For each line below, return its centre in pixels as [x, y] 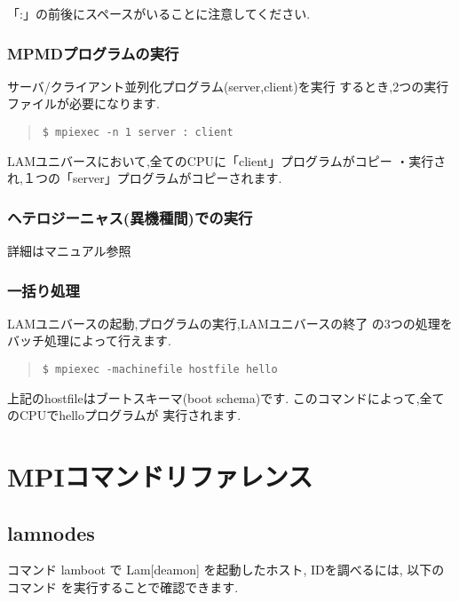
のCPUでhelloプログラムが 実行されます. [124, 415]
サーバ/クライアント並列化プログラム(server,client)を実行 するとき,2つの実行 [228, 86]
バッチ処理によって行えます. [89, 341]
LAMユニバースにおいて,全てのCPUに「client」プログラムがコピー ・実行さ [227, 160]
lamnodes [51, 532]
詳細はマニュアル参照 [69, 251]
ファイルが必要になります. [83, 103]
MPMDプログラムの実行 [93, 53]
